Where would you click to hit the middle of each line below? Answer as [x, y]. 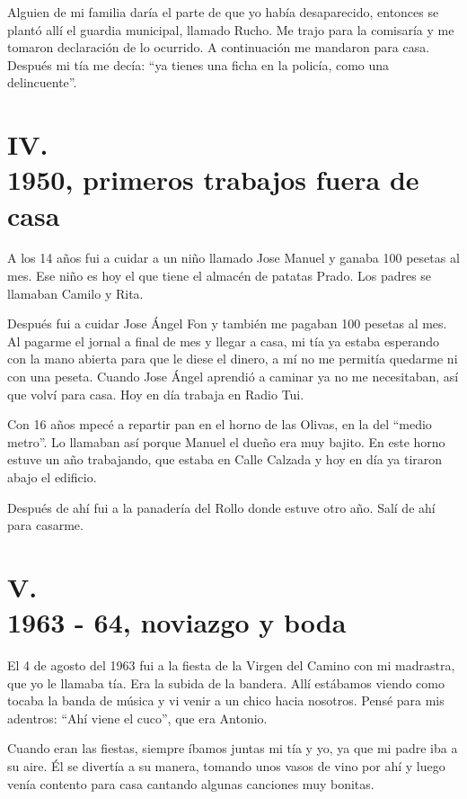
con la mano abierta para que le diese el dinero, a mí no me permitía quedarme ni [233, 359]
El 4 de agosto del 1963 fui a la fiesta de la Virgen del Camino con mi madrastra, [231, 665]
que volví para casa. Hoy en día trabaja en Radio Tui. [156, 394]
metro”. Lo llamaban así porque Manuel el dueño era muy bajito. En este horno [226, 441]
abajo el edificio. [52, 477]
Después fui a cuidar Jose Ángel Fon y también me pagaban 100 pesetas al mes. [227, 323]
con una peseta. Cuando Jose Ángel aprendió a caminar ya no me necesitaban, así [233, 377]
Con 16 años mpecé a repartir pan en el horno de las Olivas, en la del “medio [220, 424]
